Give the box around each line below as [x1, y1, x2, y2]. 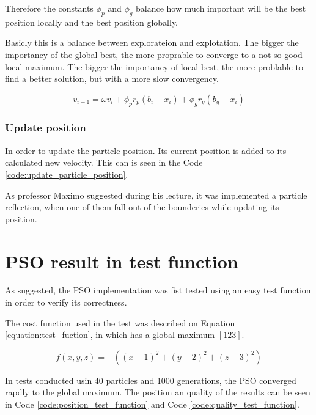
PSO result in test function [5, 248, 238, 273]
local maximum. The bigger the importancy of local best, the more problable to [5, 60, 303, 73]
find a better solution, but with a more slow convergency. [5, 72, 219, 85]
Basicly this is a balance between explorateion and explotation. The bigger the [5, 36, 299, 49]
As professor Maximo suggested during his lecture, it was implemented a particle [5, 188, 307, 201]
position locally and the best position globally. [5, 15, 178, 28]
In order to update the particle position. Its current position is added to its [5, 144, 287, 156]
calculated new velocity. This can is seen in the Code [5, 156, 203, 169]
